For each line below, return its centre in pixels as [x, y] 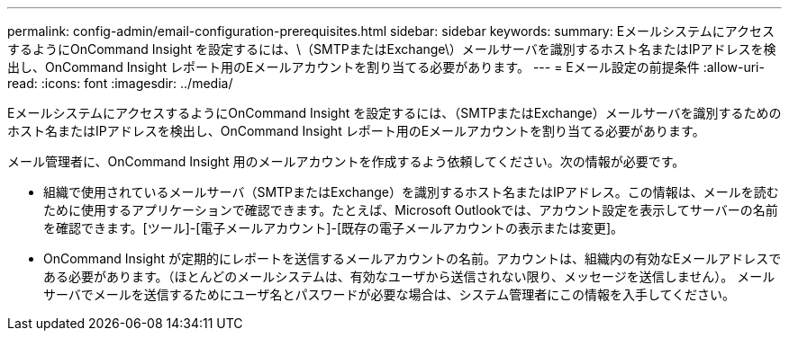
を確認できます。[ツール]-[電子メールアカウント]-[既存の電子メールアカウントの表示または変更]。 [334, 228]
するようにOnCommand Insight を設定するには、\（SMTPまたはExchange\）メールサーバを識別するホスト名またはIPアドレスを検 [392, 49]
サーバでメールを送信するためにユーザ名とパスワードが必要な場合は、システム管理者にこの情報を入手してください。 [390, 294]
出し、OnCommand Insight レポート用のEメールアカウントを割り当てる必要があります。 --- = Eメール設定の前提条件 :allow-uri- [386, 67]
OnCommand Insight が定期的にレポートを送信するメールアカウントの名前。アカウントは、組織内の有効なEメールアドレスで [413, 258]
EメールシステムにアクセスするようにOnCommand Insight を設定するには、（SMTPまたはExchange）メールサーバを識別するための [394, 113]
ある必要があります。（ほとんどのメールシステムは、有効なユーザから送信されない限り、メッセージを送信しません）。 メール [409, 276]
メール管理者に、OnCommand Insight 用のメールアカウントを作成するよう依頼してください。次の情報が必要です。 [346, 161]
